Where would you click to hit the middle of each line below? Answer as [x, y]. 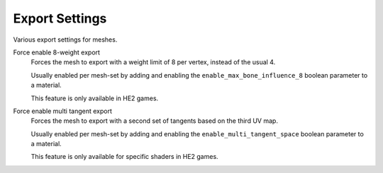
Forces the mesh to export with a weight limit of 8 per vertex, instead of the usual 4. [153, 62]
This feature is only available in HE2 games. [95, 98]
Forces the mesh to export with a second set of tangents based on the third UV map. [154, 121]
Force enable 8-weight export [57, 52]
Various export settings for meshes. [65, 40]
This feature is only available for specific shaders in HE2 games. [125, 157]
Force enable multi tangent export [63, 111]
